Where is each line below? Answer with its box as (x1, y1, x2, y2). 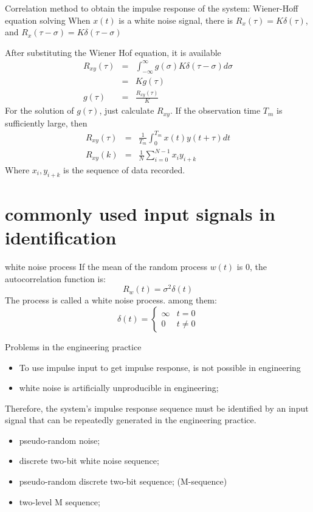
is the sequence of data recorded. (63, 163, 185, 176)
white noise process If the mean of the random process (5, 260, 207, 273)
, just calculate (99, 104, 154, 117)
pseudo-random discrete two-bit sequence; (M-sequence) (19, 475, 227, 488)
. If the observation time (170, 104, 261, 117)
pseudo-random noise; (19, 434, 100, 446)
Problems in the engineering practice (5, 340, 142, 353)
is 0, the (236, 260, 267, 273)
